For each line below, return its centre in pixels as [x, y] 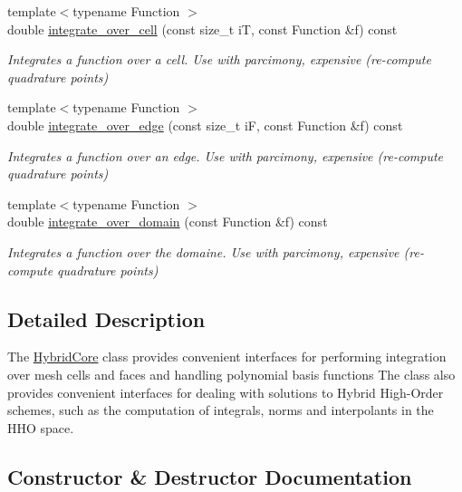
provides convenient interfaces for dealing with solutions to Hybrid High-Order [226, 392]
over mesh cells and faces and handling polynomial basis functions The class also [231, 374]
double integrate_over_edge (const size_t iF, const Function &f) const [205, 125]
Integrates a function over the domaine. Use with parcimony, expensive [203, 251]
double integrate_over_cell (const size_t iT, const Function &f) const [202, 29]
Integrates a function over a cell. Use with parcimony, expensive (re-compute [219, 59]
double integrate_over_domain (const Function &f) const [168, 222]
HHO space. [41, 427]
